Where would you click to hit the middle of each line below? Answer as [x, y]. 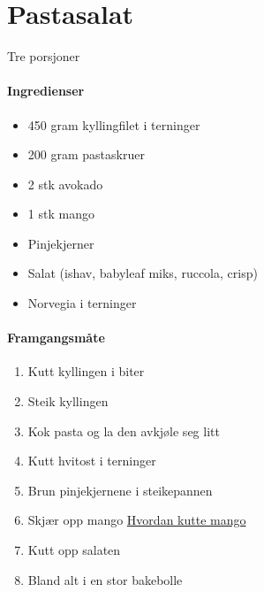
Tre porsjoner [44, 56]
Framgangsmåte [56, 338]
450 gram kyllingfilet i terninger [114, 124]
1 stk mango [61, 214]
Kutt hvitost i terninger [92, 461]
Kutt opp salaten [74, 550]
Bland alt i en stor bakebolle [105, 579]
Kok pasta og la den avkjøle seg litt [124, 431]
